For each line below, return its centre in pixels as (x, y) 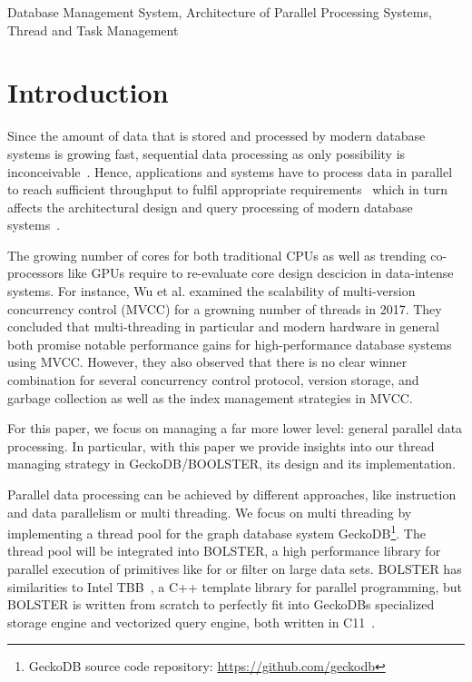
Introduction (88, 92)
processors (36, 273)
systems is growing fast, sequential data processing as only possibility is (206, 153)
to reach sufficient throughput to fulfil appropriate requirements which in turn (228, 189)
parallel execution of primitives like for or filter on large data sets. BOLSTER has (235, 569)
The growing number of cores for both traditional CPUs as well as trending (217, 255)
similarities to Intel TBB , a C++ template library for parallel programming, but (235, 586)
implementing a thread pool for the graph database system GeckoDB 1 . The (216, 532)
